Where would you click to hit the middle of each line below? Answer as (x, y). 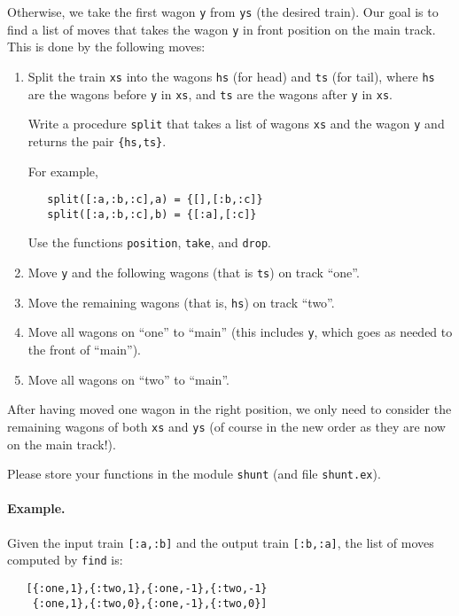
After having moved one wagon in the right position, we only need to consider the (229, 409)
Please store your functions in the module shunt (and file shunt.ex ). (194, 474)
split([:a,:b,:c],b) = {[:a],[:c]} (152, 214)
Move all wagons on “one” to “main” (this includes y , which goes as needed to (240, 332)
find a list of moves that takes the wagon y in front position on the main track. (222, 29)
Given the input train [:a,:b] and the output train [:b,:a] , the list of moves (221, 542)
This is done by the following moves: (106, 47)
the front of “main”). (85, 350)
